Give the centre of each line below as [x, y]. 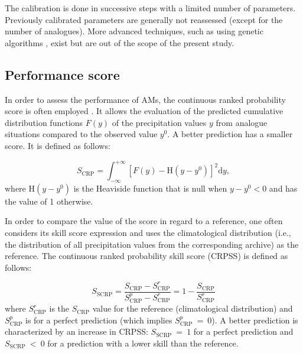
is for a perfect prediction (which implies [99, 320]
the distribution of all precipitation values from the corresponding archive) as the [152, 244]
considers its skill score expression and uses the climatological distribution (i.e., [148, 233]
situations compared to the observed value [81, 134]
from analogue [242, 122]
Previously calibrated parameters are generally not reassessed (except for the [144, 19]
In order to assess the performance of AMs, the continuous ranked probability [145, 99]
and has [283, 188]
